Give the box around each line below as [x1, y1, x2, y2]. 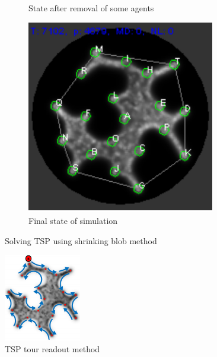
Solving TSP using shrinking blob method [5, 234, 157, 247]
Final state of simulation [28, 214, 118, 227]
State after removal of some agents [28, 2, 154, 14]
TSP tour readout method [5, 342, 100, 355]
